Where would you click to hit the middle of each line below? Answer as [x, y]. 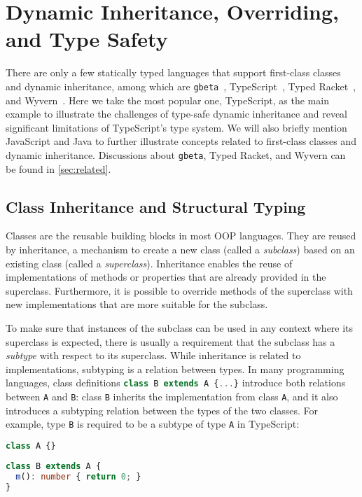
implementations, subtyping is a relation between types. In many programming [175, 369]
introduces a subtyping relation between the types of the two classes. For [162, 410]
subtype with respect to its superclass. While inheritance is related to [153, 355]
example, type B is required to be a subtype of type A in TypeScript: [153, 424]
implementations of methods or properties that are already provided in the [166, 277]
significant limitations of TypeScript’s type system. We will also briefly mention [176, 127]
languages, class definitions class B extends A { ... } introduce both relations [176, 383]
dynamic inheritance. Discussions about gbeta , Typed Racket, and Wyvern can [176, 154]
